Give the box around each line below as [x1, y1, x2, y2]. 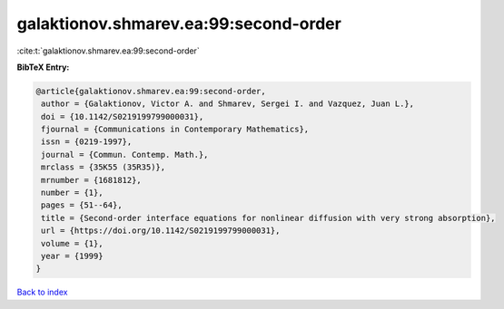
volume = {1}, [41, 238, 104, 248]
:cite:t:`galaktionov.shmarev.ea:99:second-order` [16, 45, 200, 56]
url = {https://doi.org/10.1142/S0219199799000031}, [41, 226, 281, 236]
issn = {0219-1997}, [41, 137, 133, 147]
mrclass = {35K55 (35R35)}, [41, 162, 166, 172]
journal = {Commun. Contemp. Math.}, [41, 150, 209, 159]
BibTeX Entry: [16, 62, 70, 72]
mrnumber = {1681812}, [41, 175, 143, 185]
